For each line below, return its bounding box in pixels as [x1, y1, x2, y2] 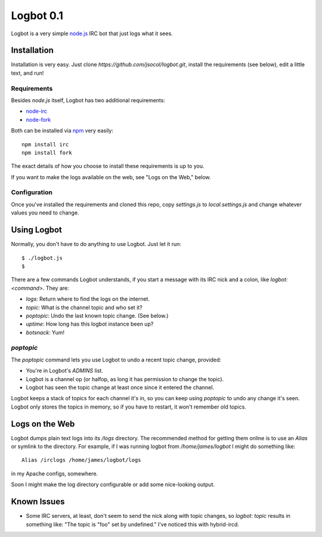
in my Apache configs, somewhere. [11, 470, 98, 477]
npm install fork [21, 149, 72, 156]
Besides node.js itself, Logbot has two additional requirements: [11, 96, 165, 104]
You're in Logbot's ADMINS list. [26, 367, 104, 375]
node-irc [26, 108, 48, 115]
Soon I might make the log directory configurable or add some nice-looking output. [11, 481, 215, 488]
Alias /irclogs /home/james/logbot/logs [21, 457, 141, 464]
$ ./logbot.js [21, 254, 63, 261]
